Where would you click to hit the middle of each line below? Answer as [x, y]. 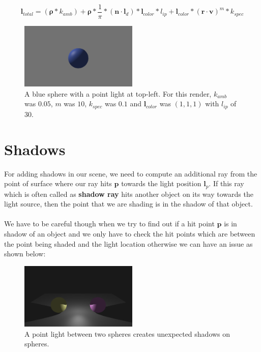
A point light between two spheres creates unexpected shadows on [127, 333]
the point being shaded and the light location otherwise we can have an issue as [128, 243]
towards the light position [161, 183]
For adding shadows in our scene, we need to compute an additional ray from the [131, 173]
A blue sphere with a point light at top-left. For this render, [118, 93]
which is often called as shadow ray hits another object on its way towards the [129, 194]
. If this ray [226, 183]
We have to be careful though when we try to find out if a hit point [109, 224]
